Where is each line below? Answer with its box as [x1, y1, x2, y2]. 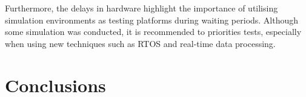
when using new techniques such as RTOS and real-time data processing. [5, 37, 276, 49]
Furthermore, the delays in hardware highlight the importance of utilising [5, 2, 278, 14]
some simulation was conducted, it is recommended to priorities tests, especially [5, 25, 302, 38]
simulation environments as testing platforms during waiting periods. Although [5, 13, 299, 26]
